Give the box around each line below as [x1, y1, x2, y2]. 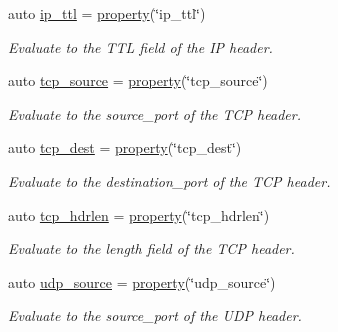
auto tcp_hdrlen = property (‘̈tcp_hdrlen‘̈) [8, 204, 270, 225]
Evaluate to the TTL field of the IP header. [8, 36, 273, 57]
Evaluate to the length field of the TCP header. [8, 238, 295, 259]
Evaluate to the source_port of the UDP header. [8, 305, 302, 326]
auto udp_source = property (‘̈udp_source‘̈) [8, 271, 276, 292]
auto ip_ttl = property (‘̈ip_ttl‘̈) [8, 3, 206, 23]
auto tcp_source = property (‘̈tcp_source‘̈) [8, 70, 268, 91]
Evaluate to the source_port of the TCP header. [8, 103, 301, 124]
